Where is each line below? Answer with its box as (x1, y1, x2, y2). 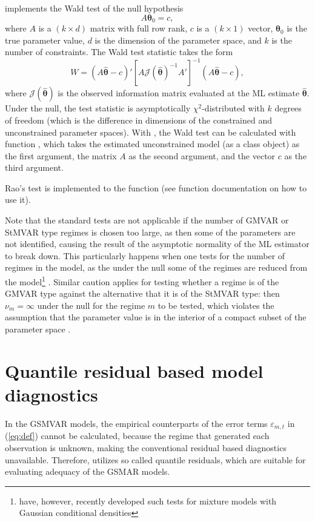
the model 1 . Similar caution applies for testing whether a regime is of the (5, 274, 279, 288)
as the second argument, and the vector (128, 149, 276, 162)
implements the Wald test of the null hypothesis (5, 2, 184, 14)
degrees (274, 102, 302, 114)
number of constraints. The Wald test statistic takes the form (5, 45, 233, 58)
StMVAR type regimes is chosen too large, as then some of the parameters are (5, 225, 296, 238)
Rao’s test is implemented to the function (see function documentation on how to (5, 181, 307, 194)
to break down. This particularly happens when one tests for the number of (5, 249, 285, 262)
